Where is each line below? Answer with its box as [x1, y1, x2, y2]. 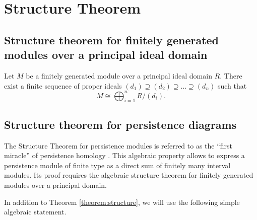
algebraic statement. [4, 206, 67, 217]
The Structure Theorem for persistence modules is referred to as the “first [4, 140, 233, 151]
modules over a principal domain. [4, 180, 107, 190]
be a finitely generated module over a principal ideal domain [26, 70, 212, 81]
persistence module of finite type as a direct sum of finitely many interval [4, 160, 231, 170]
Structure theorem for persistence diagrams [4, 116, 237, 132]
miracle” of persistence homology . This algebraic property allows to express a [4, 150, 245, 161]
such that [217, 80, 247, 91]
